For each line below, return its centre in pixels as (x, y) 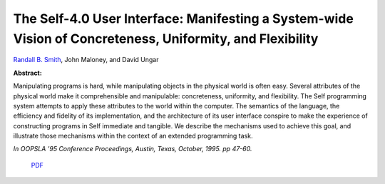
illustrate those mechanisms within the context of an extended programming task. (133, 136)
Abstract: (27, 73)
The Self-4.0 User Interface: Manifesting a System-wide (184, 19)
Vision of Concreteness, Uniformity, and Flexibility (166, 39)
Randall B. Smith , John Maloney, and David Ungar (86, 60)
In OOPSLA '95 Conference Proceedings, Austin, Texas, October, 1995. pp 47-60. (133, 149)
